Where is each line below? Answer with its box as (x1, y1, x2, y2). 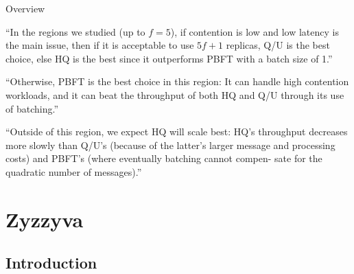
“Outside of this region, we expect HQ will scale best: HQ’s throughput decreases (5, 124, 348, 139)
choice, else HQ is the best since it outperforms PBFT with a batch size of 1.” (5, 51, 333, 65)
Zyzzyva (5, 205, 84, 233)
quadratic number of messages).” (5, 164, 142, 179)
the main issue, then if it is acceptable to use (5, 38, 194, 52)
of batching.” (5, 101, 59, 115)
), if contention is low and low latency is (170, 24, 339, 38)
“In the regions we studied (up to (5, 24, 145, 38)
